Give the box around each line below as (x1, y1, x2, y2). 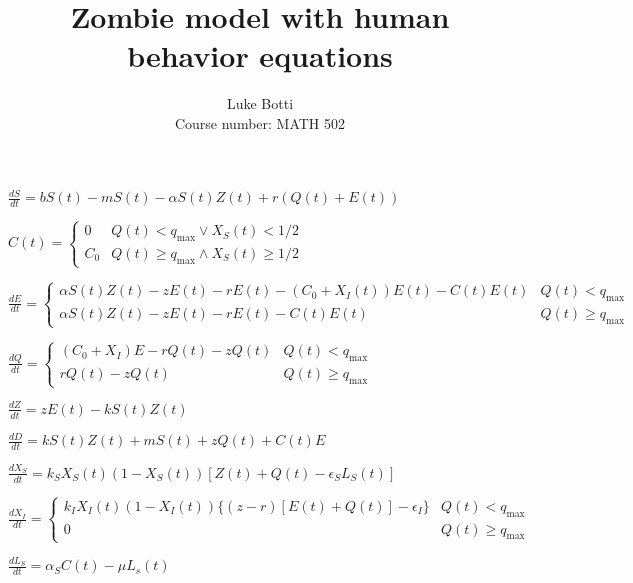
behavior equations (127, 35, 393, 76)
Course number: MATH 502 (174, 112, 346, 133)
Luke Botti (226, 93, 294, 114)
